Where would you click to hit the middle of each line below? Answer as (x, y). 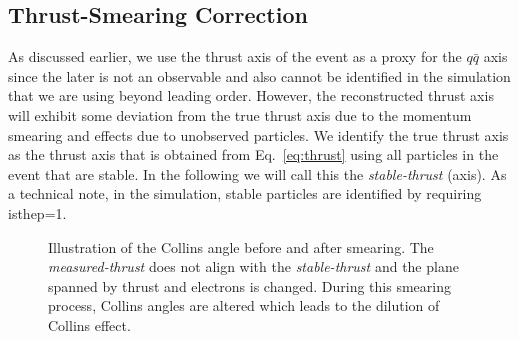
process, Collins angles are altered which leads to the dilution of (244, 305)
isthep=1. (37, 212)
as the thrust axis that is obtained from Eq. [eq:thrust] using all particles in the (253, 154)
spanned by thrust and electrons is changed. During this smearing (249, 285)
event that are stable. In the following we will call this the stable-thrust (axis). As (257, 173)
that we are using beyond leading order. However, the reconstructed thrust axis (251, 95)
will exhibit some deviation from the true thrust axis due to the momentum (240, 114)
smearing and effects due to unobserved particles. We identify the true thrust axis (258, 134)
